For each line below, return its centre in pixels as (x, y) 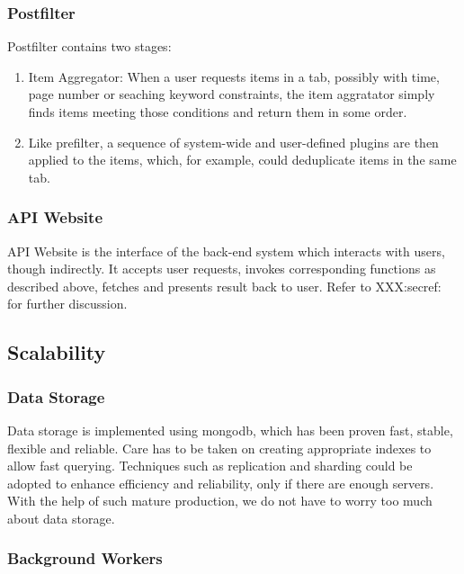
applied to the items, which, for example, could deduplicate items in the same (242, 160)
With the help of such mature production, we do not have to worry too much (220, 501)
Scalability (57, 352)
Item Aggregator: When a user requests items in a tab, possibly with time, (234, 76)
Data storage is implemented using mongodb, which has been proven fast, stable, (230, 430)
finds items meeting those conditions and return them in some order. (218, 112)
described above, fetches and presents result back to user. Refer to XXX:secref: (224, 286)
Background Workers (85, 558)
